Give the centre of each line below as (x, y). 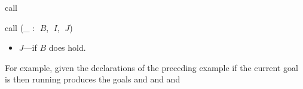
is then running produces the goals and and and (93, 79)
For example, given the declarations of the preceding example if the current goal (151, 67)
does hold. (67, 47)
